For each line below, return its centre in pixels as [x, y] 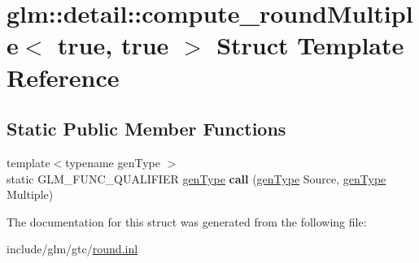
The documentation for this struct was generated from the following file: [187, 221]
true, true [113, 45]
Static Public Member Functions [146, 129]
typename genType [113, 162]
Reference [63, 77]
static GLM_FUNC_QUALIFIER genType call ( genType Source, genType [196, 178]
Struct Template [310, 45]
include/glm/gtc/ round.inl [72, 249]
